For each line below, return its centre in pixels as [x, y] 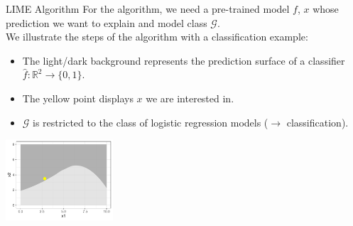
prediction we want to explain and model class [107, 22]
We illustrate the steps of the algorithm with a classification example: [157, 37]
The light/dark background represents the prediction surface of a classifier [184, 60]
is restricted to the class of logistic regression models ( [151, 122]
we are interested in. [190, 98]
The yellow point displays [78, 98]
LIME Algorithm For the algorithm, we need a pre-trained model [148, 9]
